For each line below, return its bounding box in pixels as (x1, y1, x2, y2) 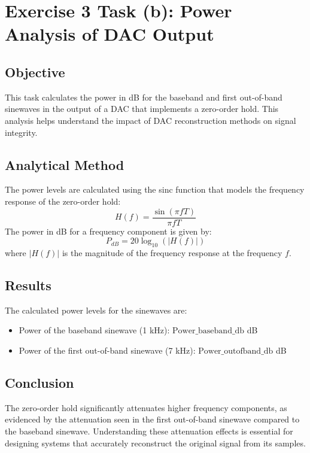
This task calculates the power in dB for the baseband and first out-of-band (5, 90, 282, 103)
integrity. (5, 126, 38, 138)
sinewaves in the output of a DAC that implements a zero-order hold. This (5, 102, 279, 115)
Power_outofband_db (198, 346, 273, 355)
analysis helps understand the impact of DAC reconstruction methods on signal (5, 114, 296, 126)
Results (5, 275, 51, 294)
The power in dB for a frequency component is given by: (5, 224, 212, 237)
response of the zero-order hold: (5, 194, 121, 207)
